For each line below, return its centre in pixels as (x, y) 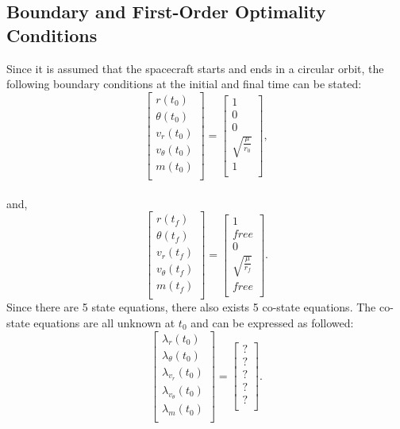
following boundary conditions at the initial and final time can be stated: (184, 84)
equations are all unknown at (104, 322)
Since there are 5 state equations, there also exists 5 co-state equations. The (191, 307)
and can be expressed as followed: (272, 322)
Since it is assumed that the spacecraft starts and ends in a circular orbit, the (195, 68)
